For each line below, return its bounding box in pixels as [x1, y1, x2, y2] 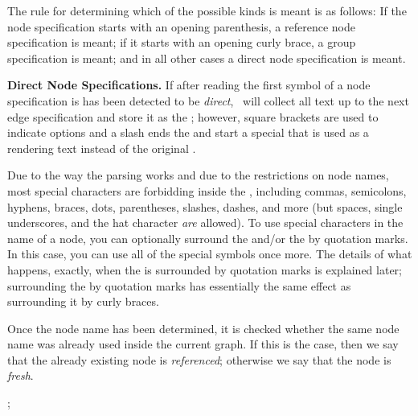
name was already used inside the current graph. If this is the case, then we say [7, 336, 399, 352]
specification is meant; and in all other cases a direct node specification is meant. [7, 49, 406, 66]
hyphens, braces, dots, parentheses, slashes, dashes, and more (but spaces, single [7, 198, 403, 215]
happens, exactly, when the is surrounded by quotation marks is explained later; [7, 261, 402, 278]
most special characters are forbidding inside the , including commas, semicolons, [7, 182, 407, 199]
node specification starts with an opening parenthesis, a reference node [7, 18, 355, 35]
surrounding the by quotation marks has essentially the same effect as [7, 277, 351, 294]
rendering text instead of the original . [7, 139, 196, 156]
